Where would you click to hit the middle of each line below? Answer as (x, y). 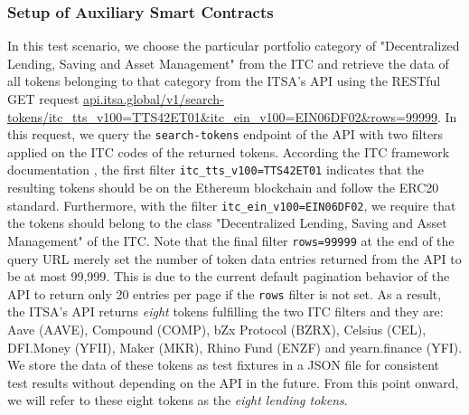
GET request (43, 99)
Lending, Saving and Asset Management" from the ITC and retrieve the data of (228, 63)
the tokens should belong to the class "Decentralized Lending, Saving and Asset (227, 223)
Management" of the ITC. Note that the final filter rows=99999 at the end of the (231, 240)
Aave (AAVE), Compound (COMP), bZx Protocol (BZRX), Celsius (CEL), (217, 330)
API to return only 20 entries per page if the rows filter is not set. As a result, (225, 293)
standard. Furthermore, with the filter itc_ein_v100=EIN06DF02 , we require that (232, 205)
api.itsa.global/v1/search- (154, 99)
